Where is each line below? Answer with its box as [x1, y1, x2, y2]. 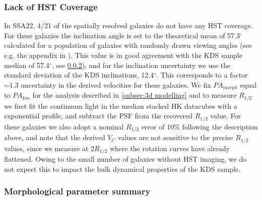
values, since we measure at [4, 143, 89, 153]
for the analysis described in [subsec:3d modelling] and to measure [32, 90, 237, 100]
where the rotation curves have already [109, 143, 230, 153]
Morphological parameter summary [4, 185, 151, 197]
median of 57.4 [4, 59, 49, 70]
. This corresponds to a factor [156, 70, 248, 80]
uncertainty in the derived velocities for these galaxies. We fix [21, 79, 211, 90]
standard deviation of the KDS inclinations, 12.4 [4, 70, 154, 80]
